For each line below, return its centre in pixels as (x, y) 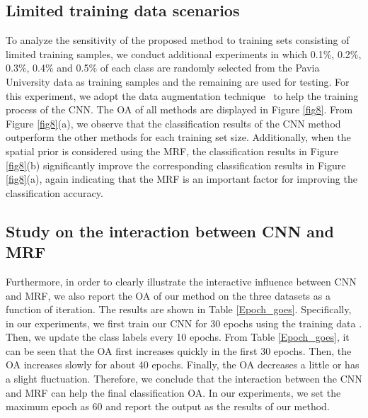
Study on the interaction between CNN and (170, 231)
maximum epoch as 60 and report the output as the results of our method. (168, 406)
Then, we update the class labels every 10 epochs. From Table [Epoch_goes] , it (178, 337)
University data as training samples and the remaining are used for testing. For (178, 81)
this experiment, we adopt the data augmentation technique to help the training (182, 95)
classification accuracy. (54, 192)
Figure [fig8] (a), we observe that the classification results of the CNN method (173, 123)
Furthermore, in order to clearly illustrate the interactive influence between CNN (181, 281)
